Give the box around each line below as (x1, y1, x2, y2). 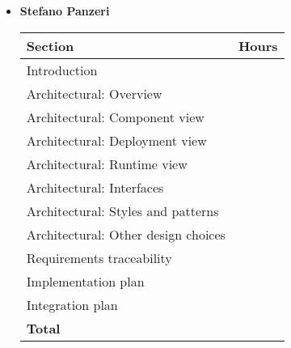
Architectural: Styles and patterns (26, 201, 219, 220)
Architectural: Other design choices (26, 224, 226, 244)
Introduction (26, 60, 98, 79)
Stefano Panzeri (19, 2, 110, 19)
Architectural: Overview (26, 83, 162, 103)
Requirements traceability (26, 248, 172, 267)
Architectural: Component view (26, 107, 205, 126)
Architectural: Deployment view (26, 130, 207, 150)
